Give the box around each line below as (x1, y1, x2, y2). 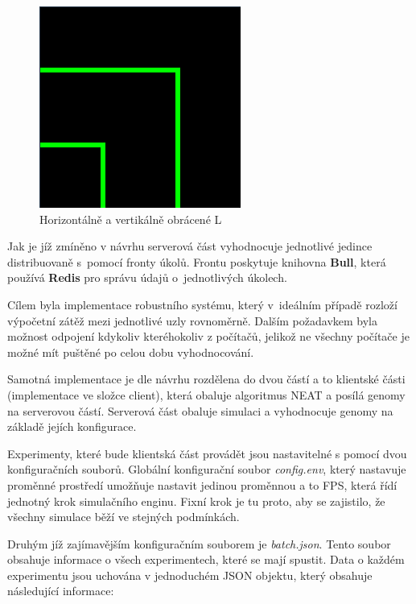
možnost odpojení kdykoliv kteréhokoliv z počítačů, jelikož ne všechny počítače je (7, 328, 410, 345)
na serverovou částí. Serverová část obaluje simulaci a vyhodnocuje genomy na (7, 402, 393, 419)
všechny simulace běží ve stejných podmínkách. (7, 508, 240, 525)
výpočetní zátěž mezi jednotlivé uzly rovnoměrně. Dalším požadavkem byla (7, 312, 377, 329)
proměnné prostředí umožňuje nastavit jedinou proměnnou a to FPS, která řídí (7, 476, 397, 493)
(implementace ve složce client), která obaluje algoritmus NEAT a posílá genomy (7, 386, 406, 403)
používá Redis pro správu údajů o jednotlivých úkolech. (7, 269, 287, 286)
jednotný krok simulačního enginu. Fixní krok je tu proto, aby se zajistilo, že (7, 492, 385, 509)
